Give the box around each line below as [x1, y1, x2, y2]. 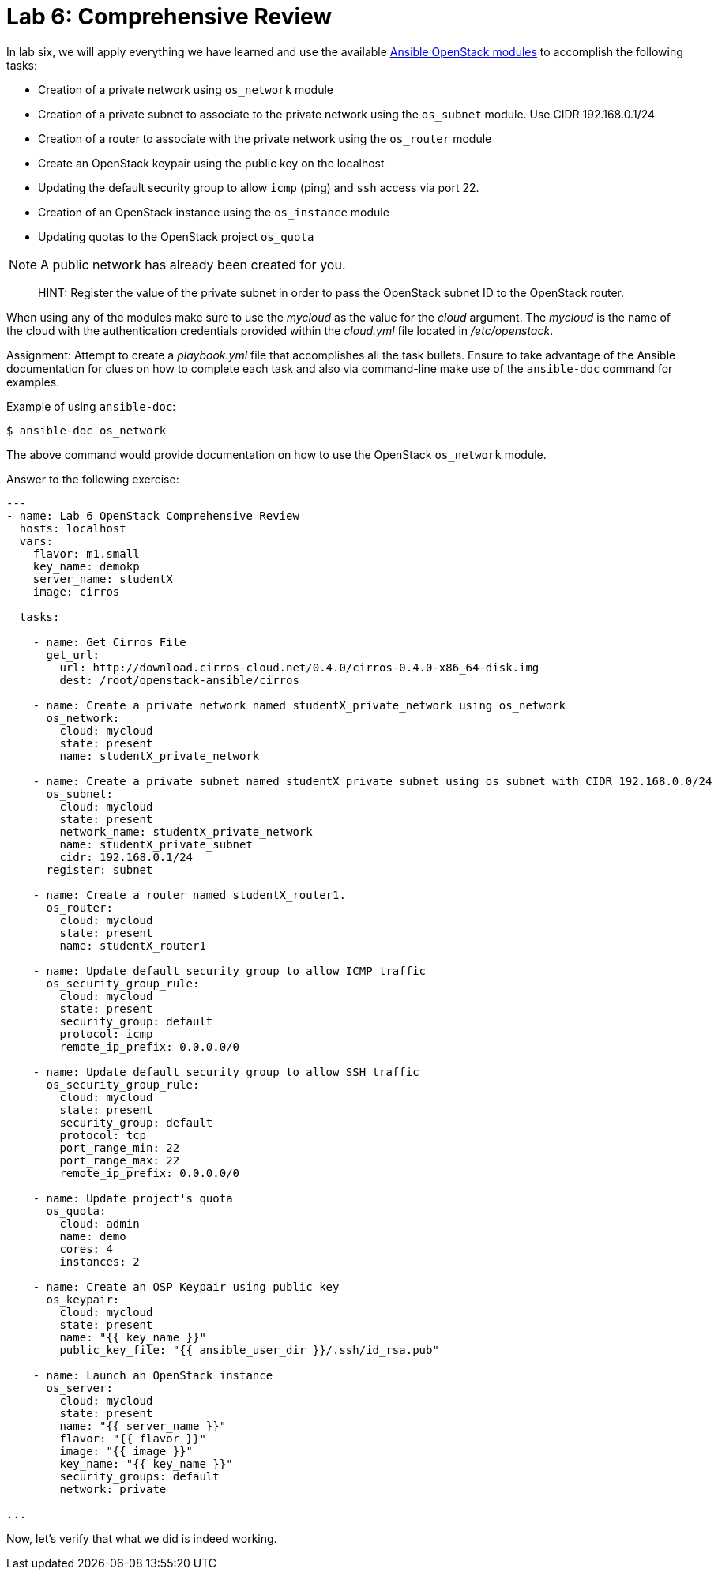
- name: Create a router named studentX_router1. [32, 888, 346, 901]
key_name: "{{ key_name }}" [59, 1457, 233, 1470]
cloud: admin [59, 1217, 140, 1230]
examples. [6, 374, 60, 389]
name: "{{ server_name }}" [59, 1419, 227, 1432]
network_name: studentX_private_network [59, 825, 313, 838]
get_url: [46, 648, 100, 661]
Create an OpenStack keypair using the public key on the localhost [38, 156, 385, 170]
